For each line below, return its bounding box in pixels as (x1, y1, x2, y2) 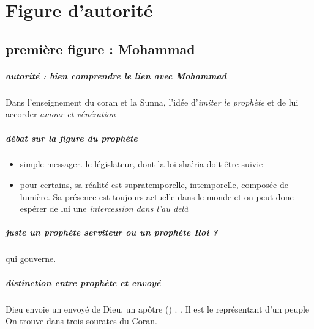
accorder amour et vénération (6, 107, 116, 120)
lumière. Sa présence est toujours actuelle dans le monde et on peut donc (20, 190, 294, 203)
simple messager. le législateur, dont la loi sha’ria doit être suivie (20, 157, 263, 170)
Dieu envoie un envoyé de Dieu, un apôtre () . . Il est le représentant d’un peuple (6, 302, 310, 315)
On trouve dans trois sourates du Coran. (6, 314, 157, 327)
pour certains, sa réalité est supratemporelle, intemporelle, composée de (20, 178, 288, 191)
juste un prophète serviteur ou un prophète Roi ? (6, 226, 218, 239)
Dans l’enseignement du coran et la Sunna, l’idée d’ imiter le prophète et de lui (6, 95, 299, 108)
